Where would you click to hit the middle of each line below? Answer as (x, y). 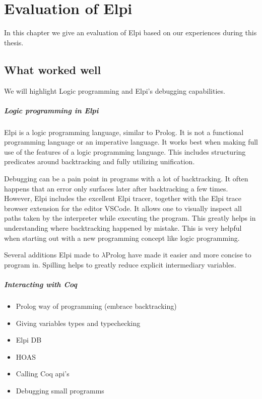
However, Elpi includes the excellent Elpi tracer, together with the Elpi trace (123, 198)
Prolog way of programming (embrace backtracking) (96, 306)
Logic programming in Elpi (51, 110)
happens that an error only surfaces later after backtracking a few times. (116, 188)
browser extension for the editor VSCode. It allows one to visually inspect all (123, 208)
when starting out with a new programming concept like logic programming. (122, 238)
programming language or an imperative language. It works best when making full (131, 142)
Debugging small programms (60, 390)
